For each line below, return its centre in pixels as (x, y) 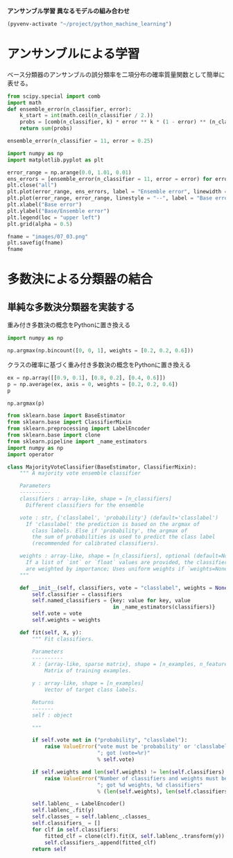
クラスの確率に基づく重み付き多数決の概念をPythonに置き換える (99, 365)
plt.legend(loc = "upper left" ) (54, 218)
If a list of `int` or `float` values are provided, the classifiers (128, 563)
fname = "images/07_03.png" (48, 236)
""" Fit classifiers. (63, 639)
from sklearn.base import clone (54, 435)
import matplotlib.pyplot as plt (55, 160)
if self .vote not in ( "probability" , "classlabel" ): (110, 740)
